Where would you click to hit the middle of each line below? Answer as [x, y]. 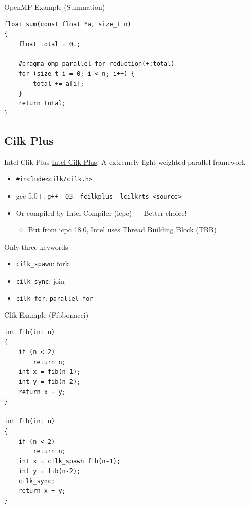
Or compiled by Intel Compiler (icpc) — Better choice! [101, 212]
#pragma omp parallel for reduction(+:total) [97, 64]
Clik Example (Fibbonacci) [46, 315]
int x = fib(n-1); [49, 372]
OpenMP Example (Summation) [55, 7]
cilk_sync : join [40, 281]
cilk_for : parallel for [55, 298]
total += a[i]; [59, 84]
